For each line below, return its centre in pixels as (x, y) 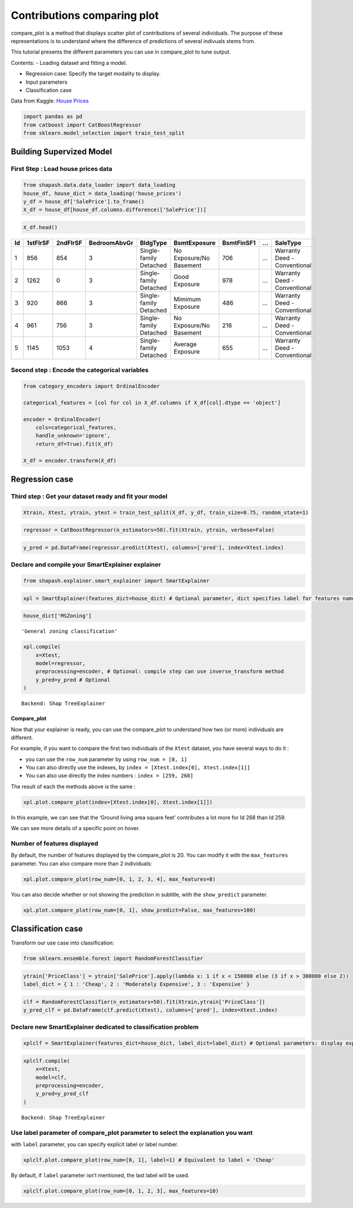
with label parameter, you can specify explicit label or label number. (95, 1144)
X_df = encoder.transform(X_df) (70, 460)
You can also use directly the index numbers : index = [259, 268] (109, 776)
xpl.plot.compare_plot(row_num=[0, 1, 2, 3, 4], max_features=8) (119, 879)
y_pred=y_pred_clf (62, 1094)
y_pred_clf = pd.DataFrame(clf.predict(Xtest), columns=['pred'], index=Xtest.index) (150, 1010)
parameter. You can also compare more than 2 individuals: (81, 863)
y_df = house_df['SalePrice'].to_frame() (84, 201)
